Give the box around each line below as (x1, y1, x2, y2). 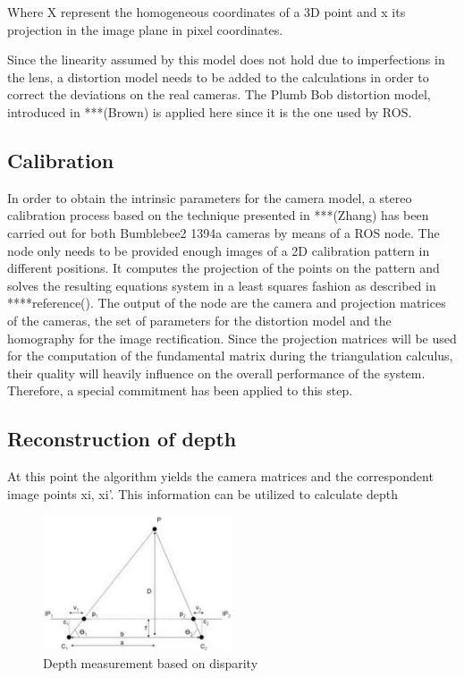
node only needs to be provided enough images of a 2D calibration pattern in (7, 241, 430, 259)
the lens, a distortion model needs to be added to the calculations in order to (7, 67, 429, 86)
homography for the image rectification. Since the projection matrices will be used (7, 328, 457, 347)
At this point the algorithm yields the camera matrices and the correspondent (7, 467, 434, 486)
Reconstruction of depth (7, 425, 237, 453)
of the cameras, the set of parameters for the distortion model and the (7, 310, 392, 329)
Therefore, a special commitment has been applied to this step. (7, 381, 353, 400)
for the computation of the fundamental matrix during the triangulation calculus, (7, 346, 453, 365)
